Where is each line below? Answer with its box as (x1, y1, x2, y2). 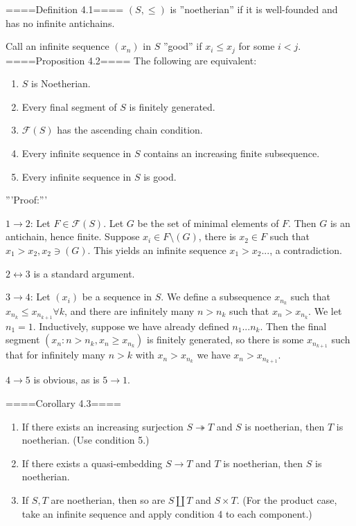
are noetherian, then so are (51, 492, 166, 507)
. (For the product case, (236, 492, 337, 507)
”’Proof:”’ (6, 192, 48, 207)
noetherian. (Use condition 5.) (21, 433, 150, 447)
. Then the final (260, 318, 327, 333)
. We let (308, 304, 342, 318)
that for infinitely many (6, 347, 105, 362)
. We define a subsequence (161, 289, 272, 304)
